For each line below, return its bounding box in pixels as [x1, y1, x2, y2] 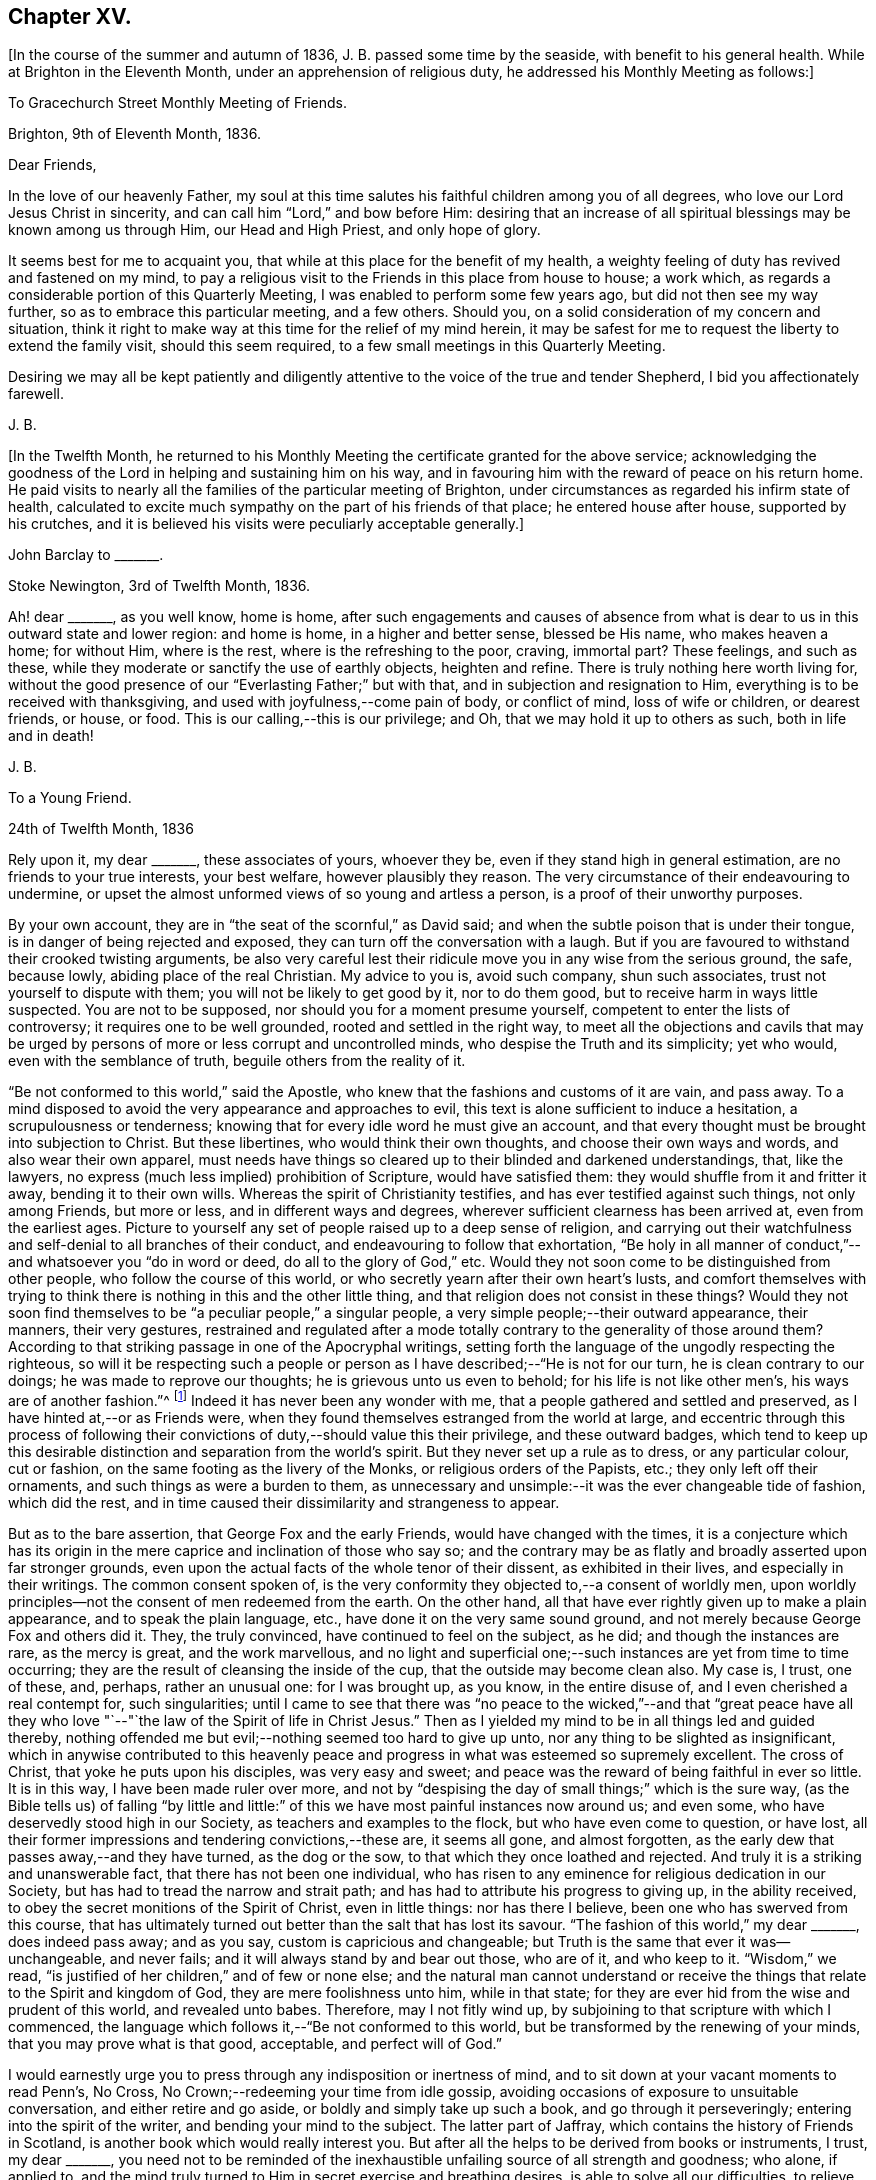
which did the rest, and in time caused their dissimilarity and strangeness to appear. [8, 1494, 560, 1512]
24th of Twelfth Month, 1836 [8, 820, 194, 838]
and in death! [8, 727, 94, 745]
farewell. [8, 385, 64, 403]
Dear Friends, [8, 156, 97, 174]
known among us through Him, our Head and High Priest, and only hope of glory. [8, 221, 541, 239]
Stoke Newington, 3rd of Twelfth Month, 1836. [8, 577, 311, 595]
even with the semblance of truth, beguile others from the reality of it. [8, 1052, 466, 1070]
